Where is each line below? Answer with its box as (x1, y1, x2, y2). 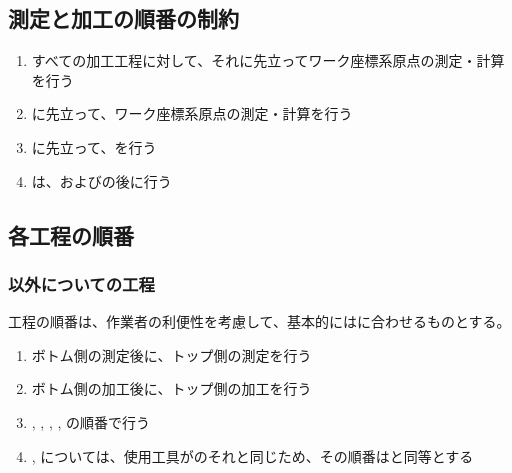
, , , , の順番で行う (31, 411, 151, 432)
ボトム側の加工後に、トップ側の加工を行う (31, 378, 312, 399)
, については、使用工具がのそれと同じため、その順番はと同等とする (31, 445, 474, 466)
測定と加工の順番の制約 (8, 3, 239, 34)
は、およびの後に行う (31, 170, 172, 191)
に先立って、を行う (31, 136, 157, 157)
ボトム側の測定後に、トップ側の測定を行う (31, 344, 312, 365)
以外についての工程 (8, 271, 155, 296)
